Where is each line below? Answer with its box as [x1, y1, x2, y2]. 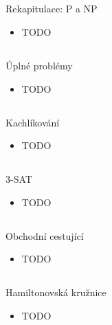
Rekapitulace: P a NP [5, 1, 98, 16]
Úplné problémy [5, 58, 73, 72]
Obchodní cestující [5, 228, 84, 243]
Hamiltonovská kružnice [5, 285, 107, 300]
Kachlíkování [5, 115, 60, 129]
